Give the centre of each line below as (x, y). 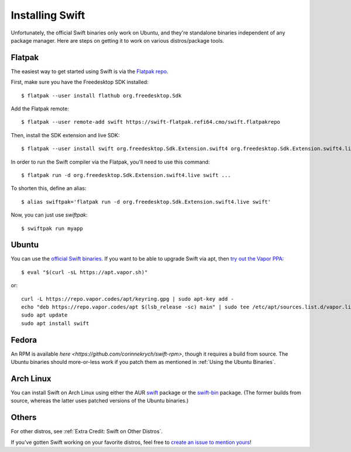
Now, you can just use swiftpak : (49, 215)
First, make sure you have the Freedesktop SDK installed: (80, 82)
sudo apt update (44, 315)
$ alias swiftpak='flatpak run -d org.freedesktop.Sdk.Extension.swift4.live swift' (146, 202)
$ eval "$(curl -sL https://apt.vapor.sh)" (85, 272)
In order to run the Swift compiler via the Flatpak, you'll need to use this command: (110, 162)
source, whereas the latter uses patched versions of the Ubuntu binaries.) (100, 401)
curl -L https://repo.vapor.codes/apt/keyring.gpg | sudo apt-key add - (128, 299)
